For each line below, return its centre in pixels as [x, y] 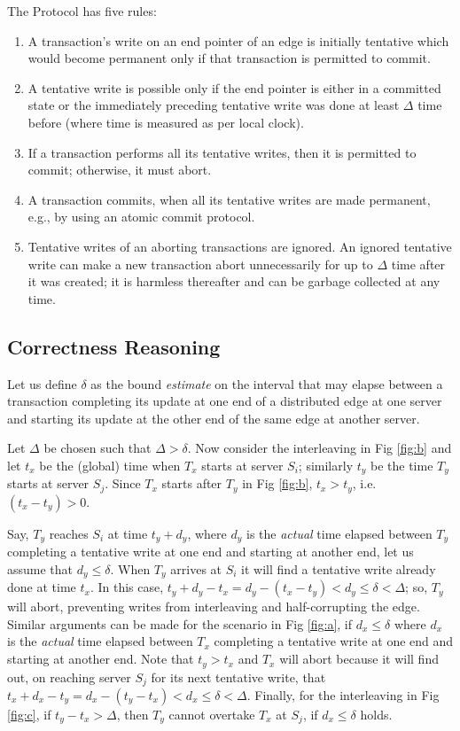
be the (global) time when [110, 465]
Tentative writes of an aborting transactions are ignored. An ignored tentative [240, 246]
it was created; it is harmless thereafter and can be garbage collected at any [234, 281]
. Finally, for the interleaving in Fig [343, 694]
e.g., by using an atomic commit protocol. [141, 217]
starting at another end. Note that [101, 659]
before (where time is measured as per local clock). [166, 122]
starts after [192, 483]
